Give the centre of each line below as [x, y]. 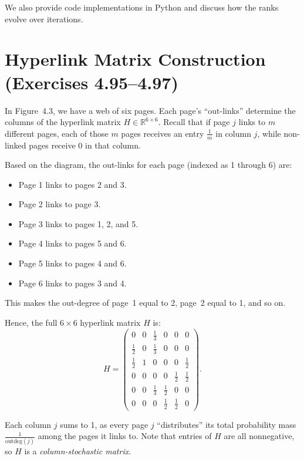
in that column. [113, 145]
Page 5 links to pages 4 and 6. [72, 263]
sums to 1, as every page [104, 424]
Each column [28, 424]
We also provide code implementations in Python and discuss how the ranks [142, 7]
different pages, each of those [57, 133]
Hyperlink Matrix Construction [135, 59]
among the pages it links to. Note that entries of [125, 436]
